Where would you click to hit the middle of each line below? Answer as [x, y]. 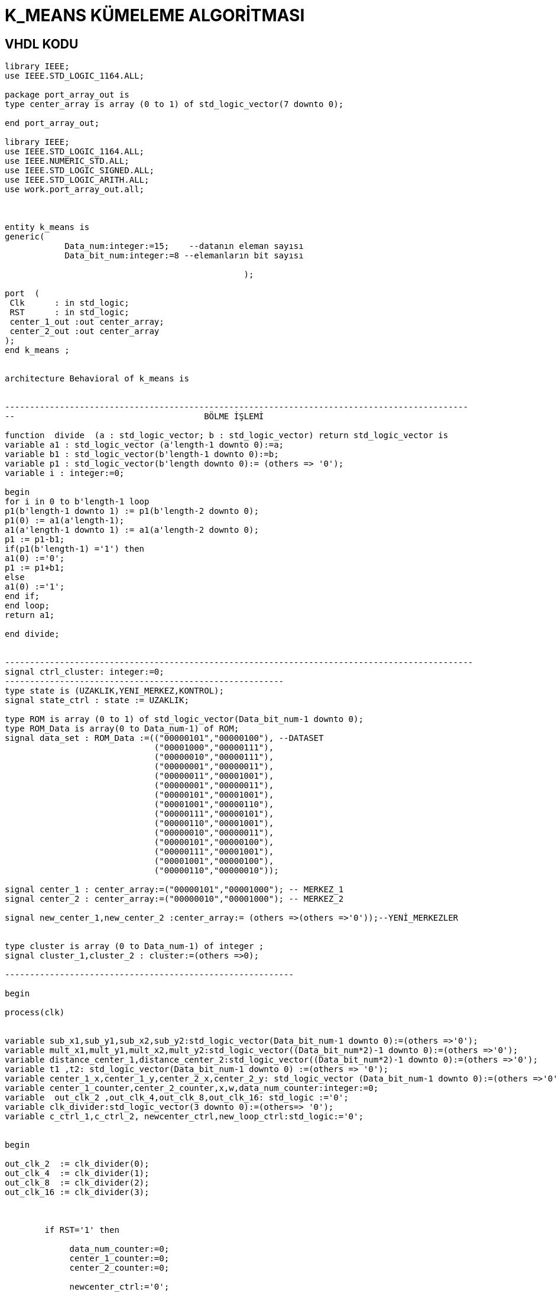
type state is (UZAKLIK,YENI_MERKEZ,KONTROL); [114, 691]
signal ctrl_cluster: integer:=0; [85, 672]
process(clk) [35, 1013]
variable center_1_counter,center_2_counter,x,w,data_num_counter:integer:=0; [192, 1088]
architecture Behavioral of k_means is [97, 379]
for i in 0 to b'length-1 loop [77, 502]
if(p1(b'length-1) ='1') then [75, 549]
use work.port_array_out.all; [75, 190]
